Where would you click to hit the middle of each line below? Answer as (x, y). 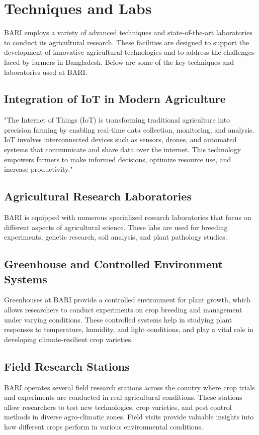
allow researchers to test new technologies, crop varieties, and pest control (118, 407)
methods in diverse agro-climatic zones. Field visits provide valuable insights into (129, 417)
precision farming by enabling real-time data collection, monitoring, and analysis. (129, 129)
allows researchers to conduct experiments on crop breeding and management (123, 310)
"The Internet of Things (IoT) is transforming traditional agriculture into (117, 120)
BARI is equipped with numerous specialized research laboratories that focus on (128, 217)
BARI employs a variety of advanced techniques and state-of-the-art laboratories (128, 32)
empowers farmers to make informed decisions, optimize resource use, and (118, 159)
